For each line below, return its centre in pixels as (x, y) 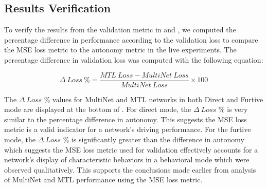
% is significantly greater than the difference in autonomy (154, 139)
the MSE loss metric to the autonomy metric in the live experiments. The (120, 50)
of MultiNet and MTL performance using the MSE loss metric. (103, 180)
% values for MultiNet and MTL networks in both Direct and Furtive (154, 99)
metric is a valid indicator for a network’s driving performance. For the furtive (128, 129)
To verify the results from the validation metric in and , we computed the (120, 30)
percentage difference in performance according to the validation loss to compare (131, 39)
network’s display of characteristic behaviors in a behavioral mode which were (127, 159)
